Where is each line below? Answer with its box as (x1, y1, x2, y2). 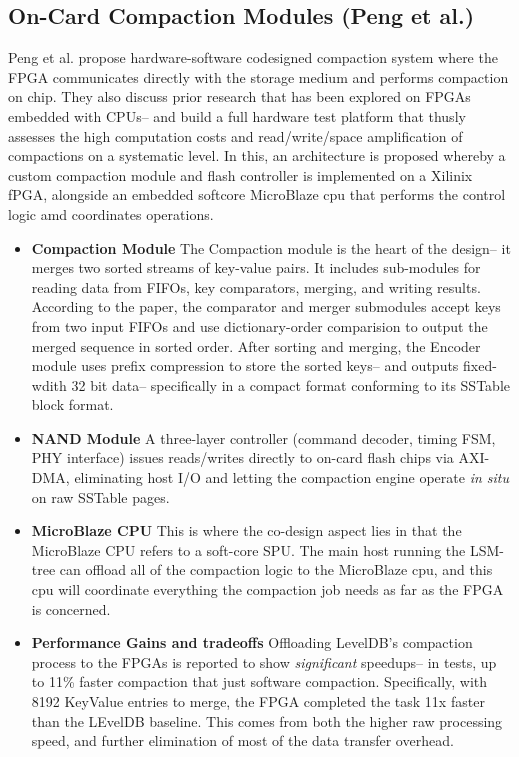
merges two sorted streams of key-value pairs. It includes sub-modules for (31, 257, 481, 278)
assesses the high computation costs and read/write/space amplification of (8, 125, 463, 146)
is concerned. (31, 598, 111, 619)
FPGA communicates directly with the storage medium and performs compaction (8, 66, 509, 87)
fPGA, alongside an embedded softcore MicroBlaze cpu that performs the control (8, 184, 506, 205)
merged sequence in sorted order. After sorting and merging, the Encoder (31, 335, 481, 356)
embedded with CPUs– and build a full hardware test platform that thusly (8, 105, 466, 126)
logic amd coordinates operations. (8, 203, 214, 224)
